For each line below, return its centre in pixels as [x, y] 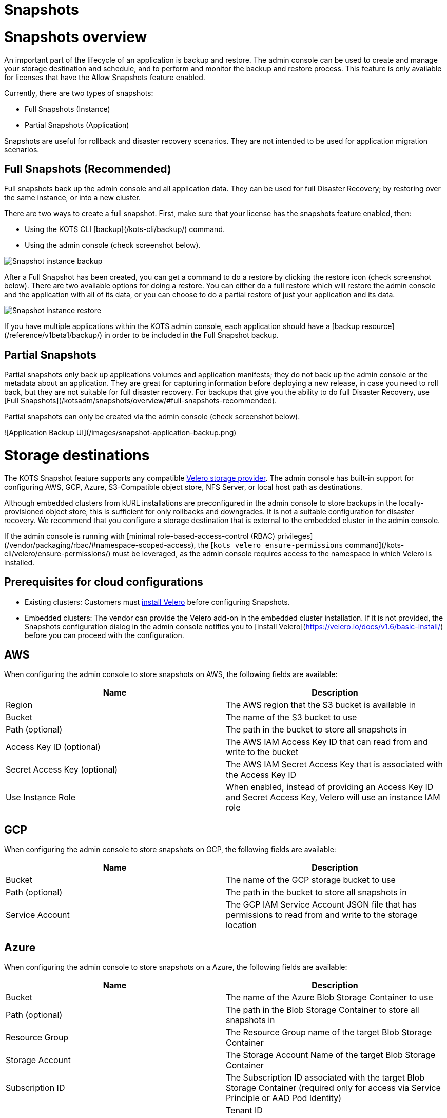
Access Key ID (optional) [53, 747]
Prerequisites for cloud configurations [104, 582]
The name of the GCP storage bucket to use [311, 880]
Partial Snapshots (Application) [77, 125]
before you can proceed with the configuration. [104, 635]
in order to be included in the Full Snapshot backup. [191, 335]
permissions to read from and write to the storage [322, 915]
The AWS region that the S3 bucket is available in [321, 705]
